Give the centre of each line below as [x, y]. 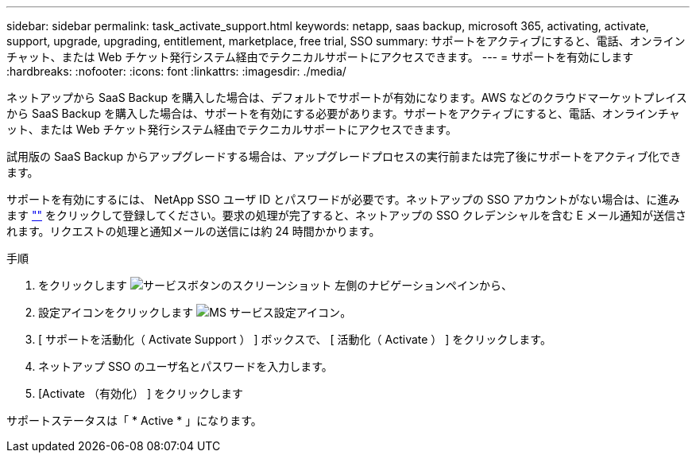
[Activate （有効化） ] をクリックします [141, 393]
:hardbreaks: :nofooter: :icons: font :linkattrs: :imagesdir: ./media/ [176, 71]
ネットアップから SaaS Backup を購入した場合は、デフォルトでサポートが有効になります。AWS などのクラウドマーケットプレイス [347, 97]
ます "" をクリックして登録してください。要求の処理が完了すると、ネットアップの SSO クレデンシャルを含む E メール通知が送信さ [346, 215]
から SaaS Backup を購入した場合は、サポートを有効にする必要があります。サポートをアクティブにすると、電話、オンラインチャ [343, 113]
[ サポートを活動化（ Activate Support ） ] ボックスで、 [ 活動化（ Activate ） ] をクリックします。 [295, 339]
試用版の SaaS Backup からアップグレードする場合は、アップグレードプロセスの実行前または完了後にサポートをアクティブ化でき [344, 156]
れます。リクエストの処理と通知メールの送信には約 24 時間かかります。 [193, 231]
